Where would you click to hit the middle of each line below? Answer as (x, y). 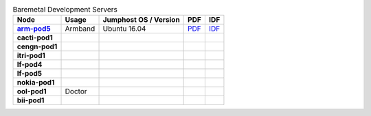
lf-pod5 (30, 74)
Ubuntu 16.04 (124, 29)
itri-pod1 (31, 56)
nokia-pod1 (36, 83)
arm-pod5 (34, 29)
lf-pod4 (30, 65)
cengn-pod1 (37, 46)
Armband (80, 29)
